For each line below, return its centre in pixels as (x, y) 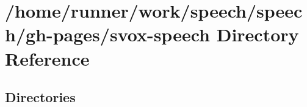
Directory (258, 34)
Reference (47, 58)
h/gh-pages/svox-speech (107, 34)
